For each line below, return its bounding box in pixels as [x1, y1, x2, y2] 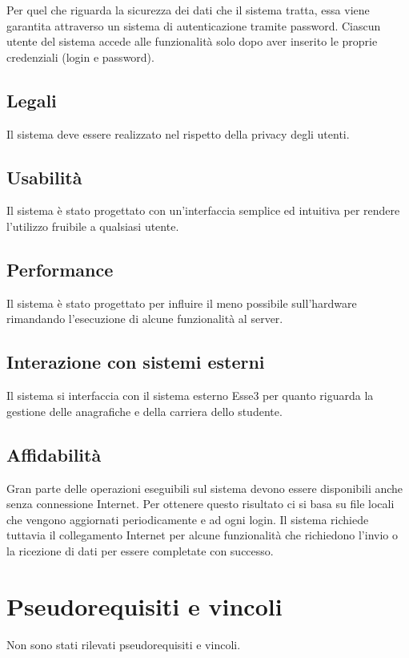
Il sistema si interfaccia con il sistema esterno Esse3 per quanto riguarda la [6, 387, 374, 404]
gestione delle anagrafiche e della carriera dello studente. [6, 402, 283, 419]
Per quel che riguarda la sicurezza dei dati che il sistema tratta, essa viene [6, 2, 370, 18]
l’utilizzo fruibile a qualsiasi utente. [6, 217, 179, 234]
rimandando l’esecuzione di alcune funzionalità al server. [6, 310, 283, 327]
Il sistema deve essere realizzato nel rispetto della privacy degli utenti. [6, 125, 350, 142]
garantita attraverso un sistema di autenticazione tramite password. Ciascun [6, 17, 381, 34]
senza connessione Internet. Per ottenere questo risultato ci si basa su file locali [6, 495, 395, 512]
